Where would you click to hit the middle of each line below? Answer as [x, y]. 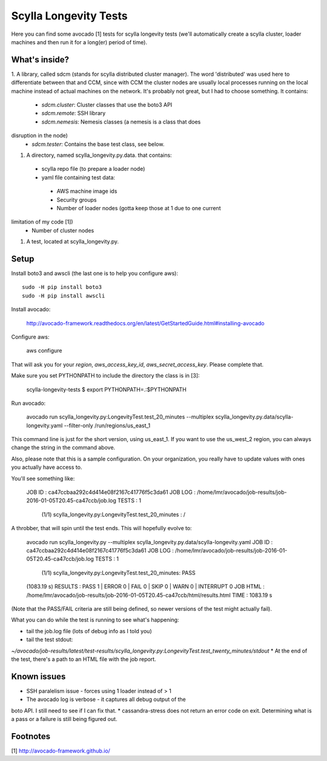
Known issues [38, 676]
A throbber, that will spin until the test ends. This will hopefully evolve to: [101, 528]
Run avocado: [28, 403]
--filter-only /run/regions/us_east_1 [107, 425]
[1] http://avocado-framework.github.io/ [61, 751]
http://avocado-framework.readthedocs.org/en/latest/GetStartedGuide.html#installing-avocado [145, 323]
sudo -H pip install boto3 [62, 287]
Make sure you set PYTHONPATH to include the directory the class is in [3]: [105, 376]
